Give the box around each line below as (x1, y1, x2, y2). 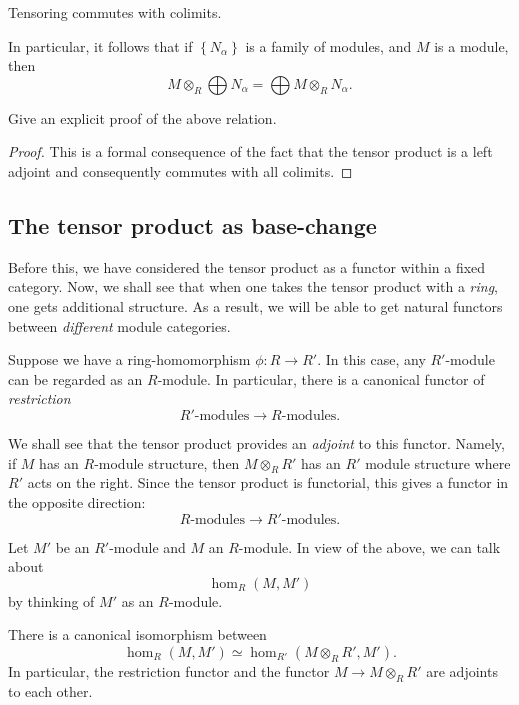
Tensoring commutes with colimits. (8, 2, 222, 22)
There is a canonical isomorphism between (8, 624, 267, 645)
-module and (109, 536, 186, 557)
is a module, (434, 35, 509, 56)
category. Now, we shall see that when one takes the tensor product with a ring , (8, 276, 499, 297)
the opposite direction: (8, 491, 146, 512)
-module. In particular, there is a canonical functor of (157, 368, 485, 389)
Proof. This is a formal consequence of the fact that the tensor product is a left (8, 141, 493, 162)
